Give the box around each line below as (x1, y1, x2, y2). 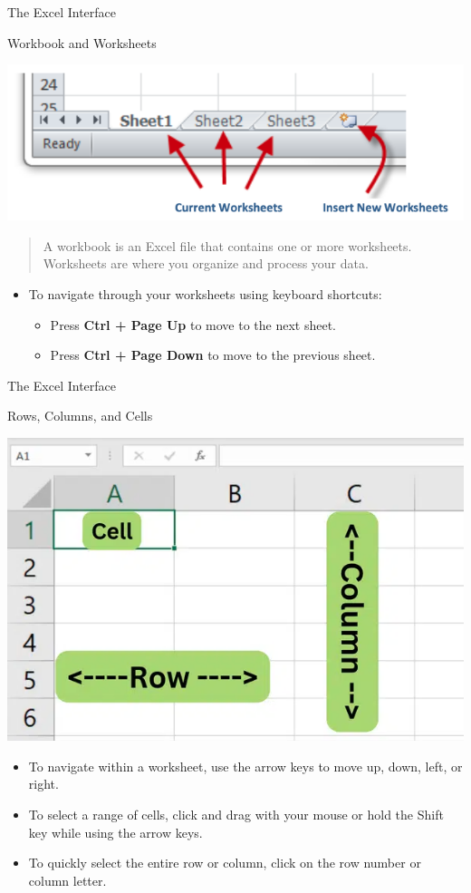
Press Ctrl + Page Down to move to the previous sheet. (50, 345, 376, 364)
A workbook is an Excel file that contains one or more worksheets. (43, 236, 412, 255)
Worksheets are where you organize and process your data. (43, 254, 369, 273)
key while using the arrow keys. (28, 822, 203, 841)
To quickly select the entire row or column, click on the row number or (28, 853, 421, 872)
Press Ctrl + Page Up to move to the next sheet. (50, 315, 336, 334)
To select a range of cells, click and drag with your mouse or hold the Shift (28, 804, 444, 823)
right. (28, 774, 59, 793)
